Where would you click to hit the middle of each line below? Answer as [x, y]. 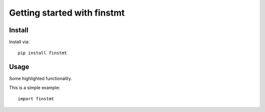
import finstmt [36, 99]
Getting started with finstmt [67, 13]
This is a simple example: [35, 88]
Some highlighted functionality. [40, 79]
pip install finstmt [42, 53]
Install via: [19, 42]
